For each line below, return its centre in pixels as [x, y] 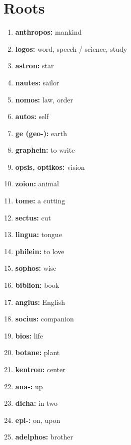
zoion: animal [37, 184]
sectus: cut [33, 217]
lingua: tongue [38, 234]
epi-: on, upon [38, 420]
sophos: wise [36, 268]
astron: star [34, 66]
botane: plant [37, 352]
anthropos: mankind [48, 32]
